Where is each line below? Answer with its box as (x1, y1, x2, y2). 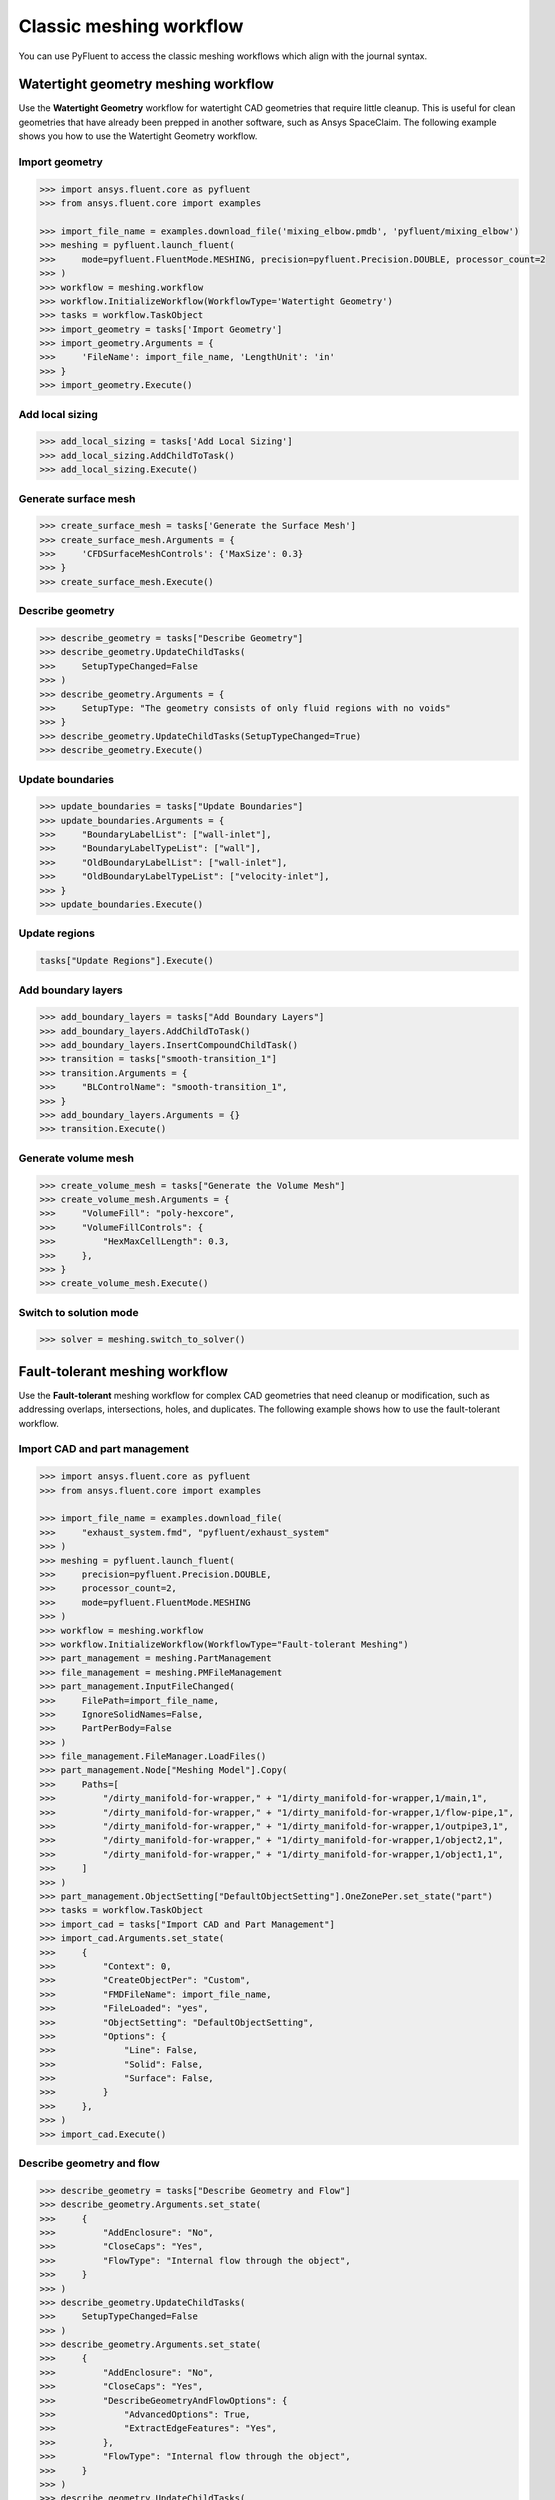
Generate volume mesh (18, 1151, 135, 1165)
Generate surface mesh (18, 491, 136, 505)
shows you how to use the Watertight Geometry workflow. (18, 130, 258, 142)
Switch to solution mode (18, 1305, 139, 1319)
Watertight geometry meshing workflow (18, 76, 275, 93)
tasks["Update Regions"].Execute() (39, 955, 214, 967)
